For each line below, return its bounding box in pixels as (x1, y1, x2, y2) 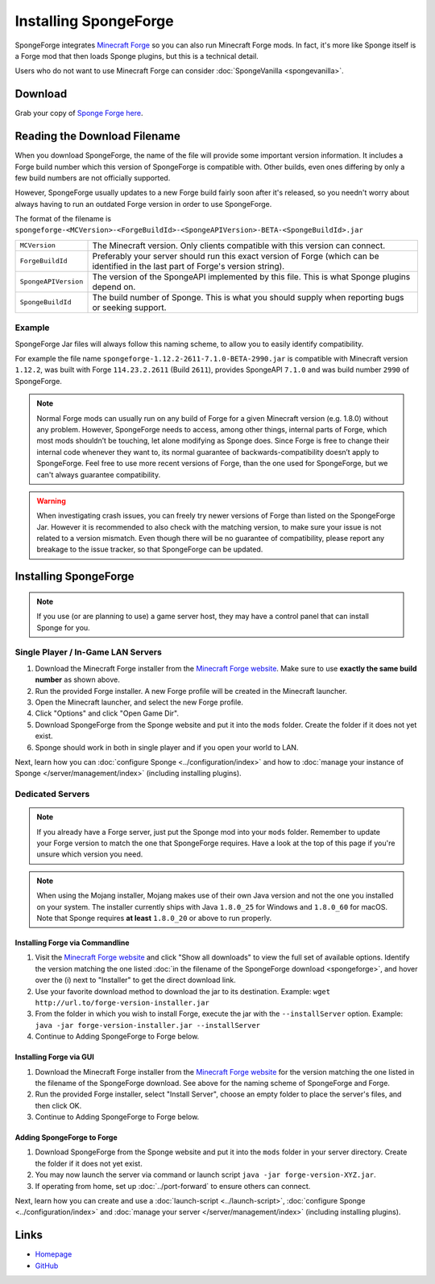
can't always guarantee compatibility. (36, 469, 161, 479)
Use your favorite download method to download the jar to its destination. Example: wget (35, 986, 330, 996)
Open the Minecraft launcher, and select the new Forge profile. (35, 697, 243, 707)
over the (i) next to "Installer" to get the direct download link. (35, 975, 237, 985)
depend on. (92, 281, 136, 292)
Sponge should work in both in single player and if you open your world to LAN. (35, 742, 299, 752)
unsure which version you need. (36, 849, 143, 859)
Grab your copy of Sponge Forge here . (14, 109, 144, 118)
